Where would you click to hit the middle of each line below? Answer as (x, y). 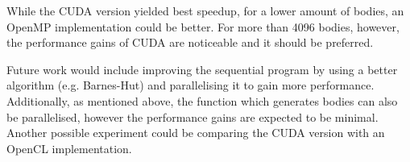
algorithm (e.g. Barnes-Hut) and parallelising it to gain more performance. (191, 85)
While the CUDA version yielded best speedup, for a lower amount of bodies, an (205, 10)
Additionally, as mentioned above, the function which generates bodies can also (202, 100)
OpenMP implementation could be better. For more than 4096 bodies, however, (203, 26)
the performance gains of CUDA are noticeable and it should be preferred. (190, 42)
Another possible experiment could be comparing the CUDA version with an (196, 133)
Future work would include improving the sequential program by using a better (202, 69)
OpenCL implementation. (69, 148)
